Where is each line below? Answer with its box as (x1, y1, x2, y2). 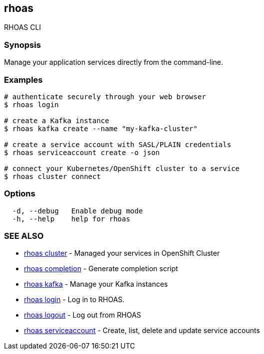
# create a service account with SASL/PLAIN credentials (4, 140, 232, 149)
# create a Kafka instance (4, 116, 109, 125)
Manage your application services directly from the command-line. (4, 58, 224, 67)
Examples (4, 74, 43, 85)
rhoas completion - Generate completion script (24, 264, 178, 273)
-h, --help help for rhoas (12, 214, 130, 223)
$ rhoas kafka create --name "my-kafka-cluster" (4, 124, 198, 133)
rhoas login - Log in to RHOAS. (24, 295, 125, 304)
